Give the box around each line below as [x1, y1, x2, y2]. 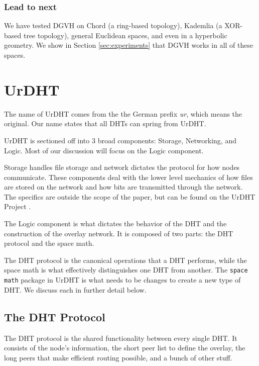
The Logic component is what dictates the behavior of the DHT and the [4, 218, 227, 229]
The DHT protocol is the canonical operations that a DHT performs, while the [4, 254, 247, 265]
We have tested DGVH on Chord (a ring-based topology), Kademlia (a [4, 20, 222, 31]
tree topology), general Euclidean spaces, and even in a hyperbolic [23, 30, 227, 40]
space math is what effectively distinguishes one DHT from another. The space [4, 264, 248, 275]
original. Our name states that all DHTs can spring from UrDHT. [4, 118, 206, 129]
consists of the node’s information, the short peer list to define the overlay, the [4, 342, 245, 353]
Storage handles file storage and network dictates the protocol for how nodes [4, 162, 240, 172]
